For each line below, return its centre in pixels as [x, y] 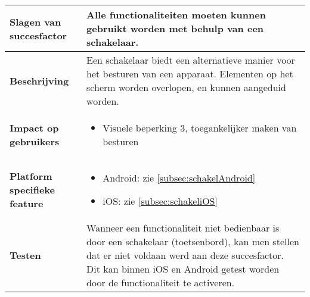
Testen [25, 255]
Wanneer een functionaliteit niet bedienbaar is [183, 228]
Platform [31, 176]
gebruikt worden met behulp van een [175, 28]
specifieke [32, 189]
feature [27, 203]
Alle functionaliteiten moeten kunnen [176, 15]
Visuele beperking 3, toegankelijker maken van [200, 128]
